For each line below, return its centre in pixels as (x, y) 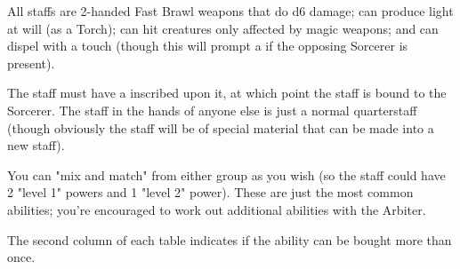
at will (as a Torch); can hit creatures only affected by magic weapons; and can (223, 28)
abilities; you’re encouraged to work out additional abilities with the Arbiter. (217, 209)
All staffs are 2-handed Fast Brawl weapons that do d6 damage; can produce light (230, 11)
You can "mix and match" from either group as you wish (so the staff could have (226, 174)
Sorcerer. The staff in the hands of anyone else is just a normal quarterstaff (212, 110)
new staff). (36, 145)
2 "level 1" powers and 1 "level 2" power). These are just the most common (210, 192)
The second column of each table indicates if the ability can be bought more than (230, 239)
